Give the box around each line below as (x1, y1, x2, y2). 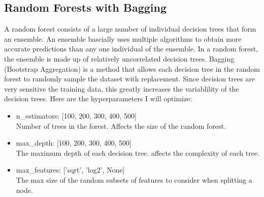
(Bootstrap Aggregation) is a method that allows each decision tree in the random (4, 63, 260, 74)
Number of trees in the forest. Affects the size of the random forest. (16, 120, 226, 131)
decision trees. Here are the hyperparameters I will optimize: (4, 93, 192, 104)
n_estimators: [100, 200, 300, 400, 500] (16, 110, 137, 121)
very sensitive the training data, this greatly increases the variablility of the (4, 83, 239, 94)
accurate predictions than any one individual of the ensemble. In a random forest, (4, 43, 258, 54)
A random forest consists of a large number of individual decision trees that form (4, 23, 256, 34)
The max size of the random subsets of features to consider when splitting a (16, 174, 252, 185)
